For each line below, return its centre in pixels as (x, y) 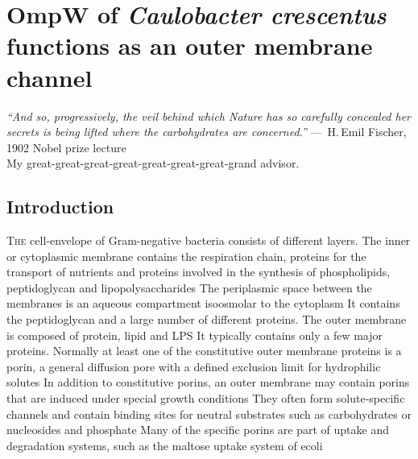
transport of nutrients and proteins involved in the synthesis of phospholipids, (199, 272)
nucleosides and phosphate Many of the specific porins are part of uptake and (198, 430)
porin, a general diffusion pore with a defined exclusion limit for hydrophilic (194, 366)
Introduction (60, 207)
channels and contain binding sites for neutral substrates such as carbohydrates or (209, 414)
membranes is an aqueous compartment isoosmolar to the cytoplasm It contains (203, 303)
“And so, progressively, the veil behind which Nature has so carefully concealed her (209, 116)
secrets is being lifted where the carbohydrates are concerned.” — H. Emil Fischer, (207, 132)
